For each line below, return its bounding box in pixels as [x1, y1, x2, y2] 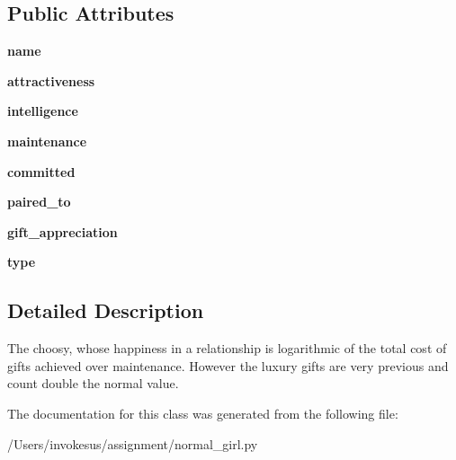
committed [7, 162, 76, 181]
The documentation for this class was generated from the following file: [7, 403, 398, 422]
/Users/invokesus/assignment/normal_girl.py [7, 434, 258, 453]
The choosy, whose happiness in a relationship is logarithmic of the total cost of [7, 339, 447, 358]
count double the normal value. [7, 374, 179, 393]
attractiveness [7, 71, 95, 90]
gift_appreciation [7, 222, 118, 241]
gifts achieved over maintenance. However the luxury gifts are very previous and [7, 356, 449, 375]
